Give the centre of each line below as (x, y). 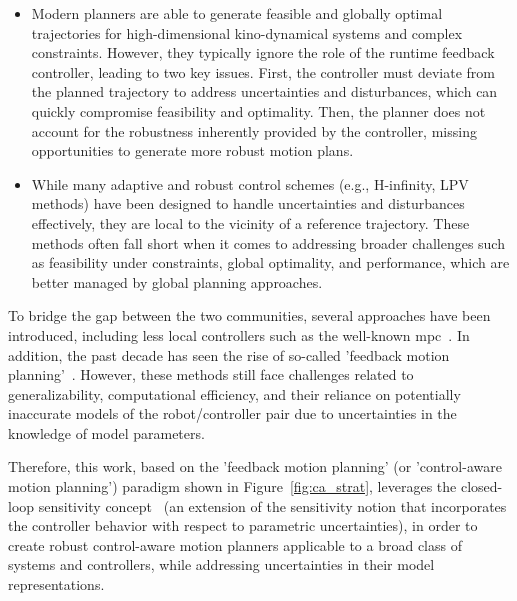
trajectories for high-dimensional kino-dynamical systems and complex (247, 32)
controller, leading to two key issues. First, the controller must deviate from (263, 71)
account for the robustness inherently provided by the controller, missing (254, 130)
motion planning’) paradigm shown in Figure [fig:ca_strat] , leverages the (232, 486)
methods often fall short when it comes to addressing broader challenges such (268, 242)
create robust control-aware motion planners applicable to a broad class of (235, 544)
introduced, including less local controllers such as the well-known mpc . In (239, 334)
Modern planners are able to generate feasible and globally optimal (237, 13)
